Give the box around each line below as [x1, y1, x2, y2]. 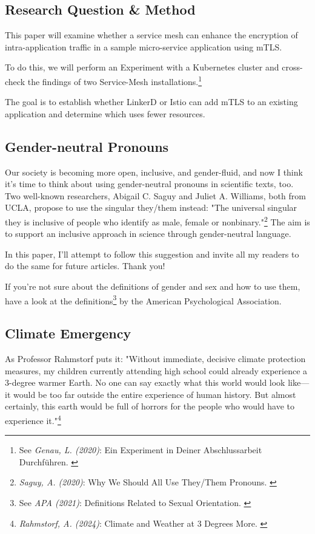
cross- [282, 61, 303, 74]
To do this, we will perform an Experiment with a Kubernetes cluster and [5, 61, 279, 74]
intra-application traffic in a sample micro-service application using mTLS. [5, 40, 282, 53]
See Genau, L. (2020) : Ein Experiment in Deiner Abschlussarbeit [19, 443, 262, 456]
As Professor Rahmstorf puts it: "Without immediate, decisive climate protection [5, 352, 306, 365]
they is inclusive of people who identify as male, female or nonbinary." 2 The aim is [5, 214, 310, 228]
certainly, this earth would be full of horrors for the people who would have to [5, 400, 294, 412]
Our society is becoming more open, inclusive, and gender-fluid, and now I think [5, 165, 303, 178]
